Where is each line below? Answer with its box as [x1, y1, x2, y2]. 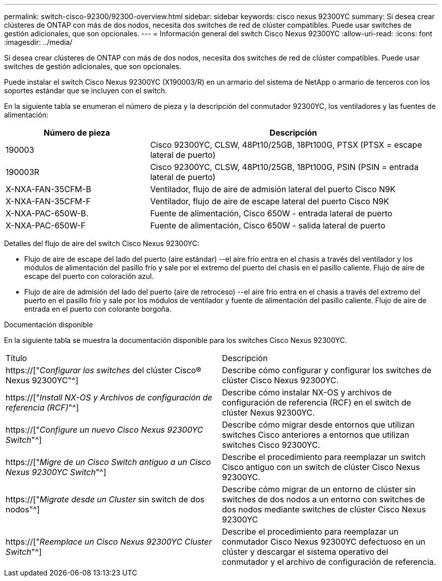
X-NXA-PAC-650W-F [6, 220, 86, 230]
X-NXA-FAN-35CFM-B [6, 184, 91, 194]
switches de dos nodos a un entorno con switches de [222, 494, 425, 504]
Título [6, 353, 27, 363]
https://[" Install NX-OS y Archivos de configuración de [6, 392, 212, 402]
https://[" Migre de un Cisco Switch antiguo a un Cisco [6, 457, 211, 467]
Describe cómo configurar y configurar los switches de [222, 365, 431, 375]
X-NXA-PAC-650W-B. [6, 208, 89, 218]
